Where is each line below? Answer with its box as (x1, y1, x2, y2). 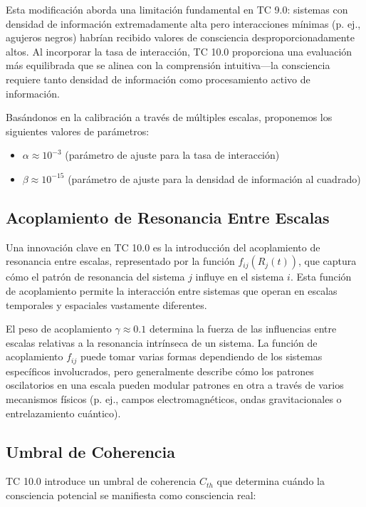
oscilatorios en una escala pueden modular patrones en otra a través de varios (6, 377, 344, 392)
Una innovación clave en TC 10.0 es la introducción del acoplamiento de (6, 239, 320, 254)
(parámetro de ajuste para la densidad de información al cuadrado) (68, 171, 361, 186)
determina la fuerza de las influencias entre (149, 321, 337, 336)
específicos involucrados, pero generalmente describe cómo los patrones (6, 363, 314, 378)
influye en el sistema (195, 269, 284, 284)
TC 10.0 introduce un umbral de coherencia (6, 474, 197, 488)
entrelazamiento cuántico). (6, 405, 121, 420)
